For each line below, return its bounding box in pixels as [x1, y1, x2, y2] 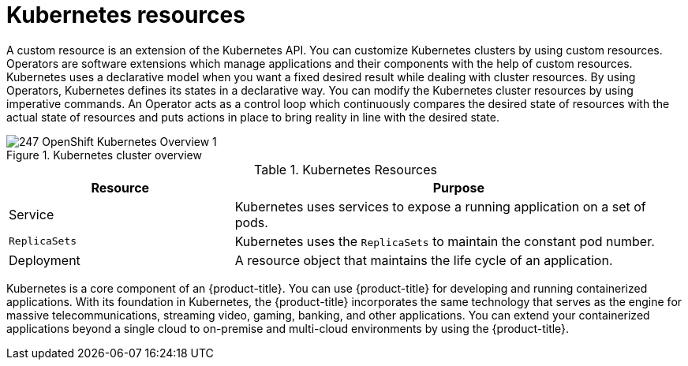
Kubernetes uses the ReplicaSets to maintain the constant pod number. [234, 233, 655, 249]
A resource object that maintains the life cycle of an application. [234, 252, 613, 268]
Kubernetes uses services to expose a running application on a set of [234, 198, 646, 215]
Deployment [9, 252, 80, 268]
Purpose [432, 179, 484, 196]
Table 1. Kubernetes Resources [253, 161, 438, 177]
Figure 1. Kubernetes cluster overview [6, 148, 202, 162]
